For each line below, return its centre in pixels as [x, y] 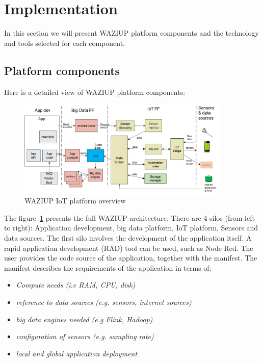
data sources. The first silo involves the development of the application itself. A [128, 238]
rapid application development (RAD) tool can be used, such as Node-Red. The [129, 248]
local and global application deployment [77, 353]
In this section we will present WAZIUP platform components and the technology [131, 33]
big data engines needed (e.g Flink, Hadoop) [84, 319]
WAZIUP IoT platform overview [75, 201]
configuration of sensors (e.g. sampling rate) [85, 336]
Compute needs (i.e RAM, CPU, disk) [76, 285]
